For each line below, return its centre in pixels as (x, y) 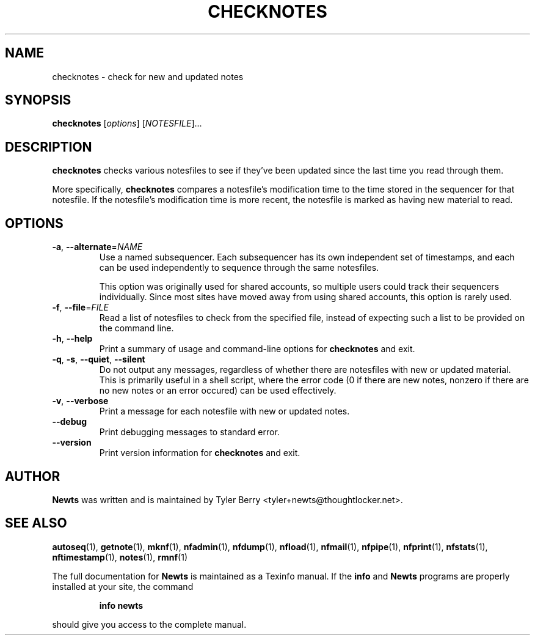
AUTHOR (33, 476)
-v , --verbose (80, 401)
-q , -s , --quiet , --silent (99, 359)
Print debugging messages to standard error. (189, 432)
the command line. (136, 328)
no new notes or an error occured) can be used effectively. (218, 391)
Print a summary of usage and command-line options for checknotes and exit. (257, 349)
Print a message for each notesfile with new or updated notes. (224, 411)
